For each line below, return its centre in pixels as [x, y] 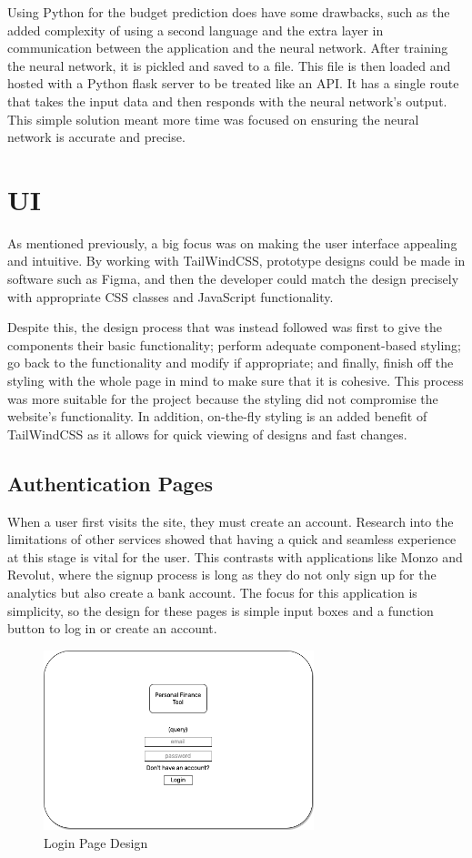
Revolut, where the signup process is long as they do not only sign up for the [222, 575]
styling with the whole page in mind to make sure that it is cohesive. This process [236, 381]
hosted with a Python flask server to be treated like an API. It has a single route [233, 83]
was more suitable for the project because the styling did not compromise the [223, 398]
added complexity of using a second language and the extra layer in [196, 30]
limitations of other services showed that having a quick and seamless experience [232, 539]
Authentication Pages [110, 483]
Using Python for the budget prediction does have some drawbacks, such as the [229, 12]
